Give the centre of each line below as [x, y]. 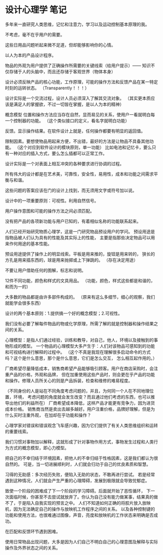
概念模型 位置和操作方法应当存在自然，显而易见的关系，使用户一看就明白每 [80, 114]
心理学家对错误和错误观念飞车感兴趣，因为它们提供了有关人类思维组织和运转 [81, 425]
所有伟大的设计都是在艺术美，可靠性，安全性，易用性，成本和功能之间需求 [79, 174]
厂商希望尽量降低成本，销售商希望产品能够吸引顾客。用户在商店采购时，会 [79, 368]
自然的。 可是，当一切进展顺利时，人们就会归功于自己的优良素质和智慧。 [78, 464]
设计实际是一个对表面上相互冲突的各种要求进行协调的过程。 [65, 163]
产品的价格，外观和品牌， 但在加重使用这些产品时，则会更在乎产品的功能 [82, 374]
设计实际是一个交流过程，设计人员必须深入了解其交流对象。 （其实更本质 [78, 98]
